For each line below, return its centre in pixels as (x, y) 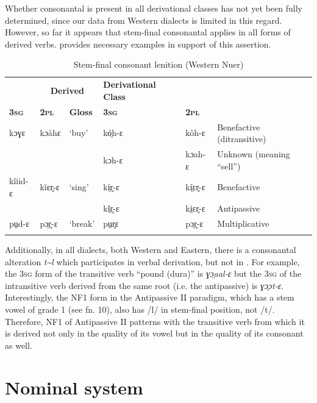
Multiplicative (243, 223)
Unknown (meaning (254, 153)
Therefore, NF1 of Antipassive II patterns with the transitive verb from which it (155, 321)
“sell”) (229, 166)
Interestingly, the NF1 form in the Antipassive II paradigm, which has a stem (150, 297)
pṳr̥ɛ (111, 223)
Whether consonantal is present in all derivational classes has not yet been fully (154, 8)
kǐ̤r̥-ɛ (111, 208)
